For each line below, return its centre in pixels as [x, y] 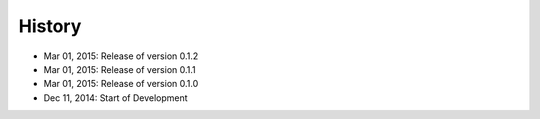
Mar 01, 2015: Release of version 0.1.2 [121, 56]
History [50, 26]
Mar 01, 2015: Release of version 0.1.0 [121, 84]
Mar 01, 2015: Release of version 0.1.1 [119, 69]
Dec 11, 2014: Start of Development [116, 97]
